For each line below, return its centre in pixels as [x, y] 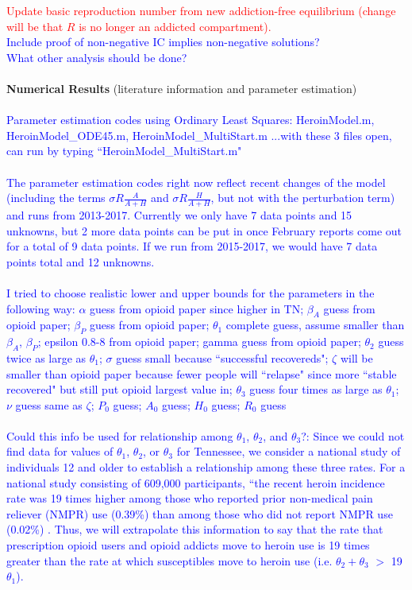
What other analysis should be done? [97, 57]
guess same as [49, 404]
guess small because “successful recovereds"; [222, 357]
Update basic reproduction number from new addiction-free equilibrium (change [201, 10]
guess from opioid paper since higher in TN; [197, 308]
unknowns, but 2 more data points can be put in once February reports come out [204, 230]
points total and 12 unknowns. [81, 261]
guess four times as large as [316, 389]
